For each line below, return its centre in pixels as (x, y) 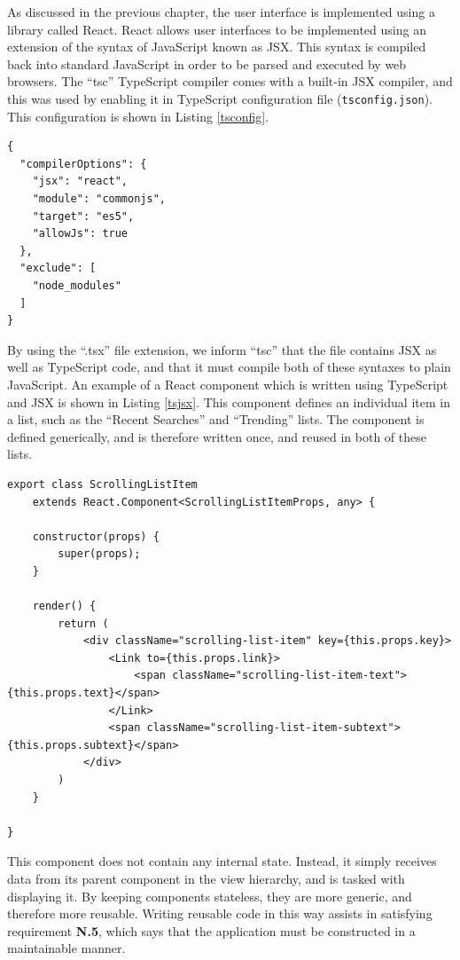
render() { (64, 606)
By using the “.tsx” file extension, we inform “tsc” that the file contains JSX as (222, 349)
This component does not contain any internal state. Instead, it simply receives (222, 861)
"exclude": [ (58, 268)
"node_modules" (77, 285)
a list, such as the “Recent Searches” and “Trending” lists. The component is (216, 419)
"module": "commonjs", (99, 199)
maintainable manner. (66, 948)
